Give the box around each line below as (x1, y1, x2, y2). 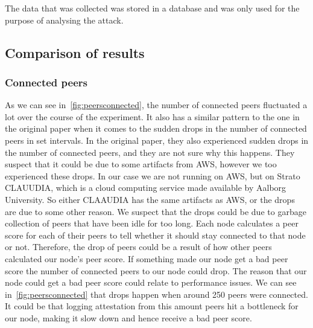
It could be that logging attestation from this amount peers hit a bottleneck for (5, 300, 299, 312)
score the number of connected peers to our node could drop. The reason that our (5, 264, 307, 277)
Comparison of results (5, 43, 145, 62)
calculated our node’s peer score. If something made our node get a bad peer (5, 252, 288, 265)
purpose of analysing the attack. (5, 13, 124, 26)
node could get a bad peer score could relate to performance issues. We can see (5, 276, 297, 289)
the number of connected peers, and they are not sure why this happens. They (5, 146, 295, 158)
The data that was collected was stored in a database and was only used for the (5, 2, 300, 14)
